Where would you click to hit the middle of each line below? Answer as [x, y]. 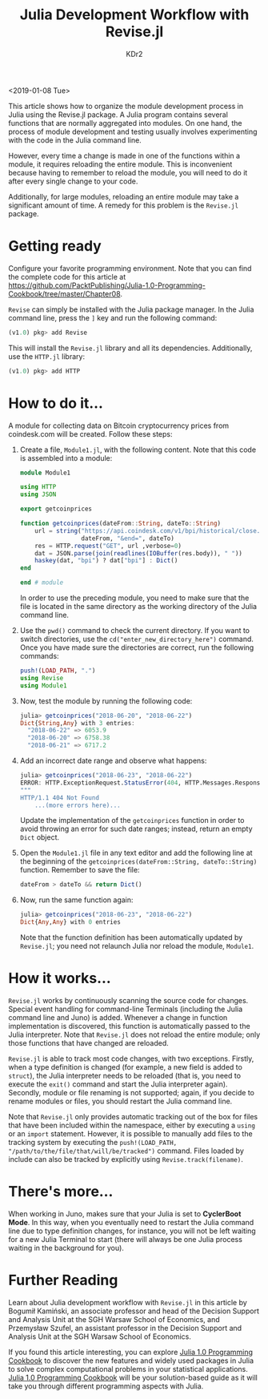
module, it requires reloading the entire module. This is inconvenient [120, 164]
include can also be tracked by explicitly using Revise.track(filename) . [126, 1159]
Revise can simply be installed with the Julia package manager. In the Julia [131, 309]
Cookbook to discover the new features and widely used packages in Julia [131, 1361]
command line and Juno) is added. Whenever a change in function [118, 1018]
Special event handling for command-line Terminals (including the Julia [126, 1009]
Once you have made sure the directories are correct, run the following [137, 647]
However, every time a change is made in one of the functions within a [124, 155]
